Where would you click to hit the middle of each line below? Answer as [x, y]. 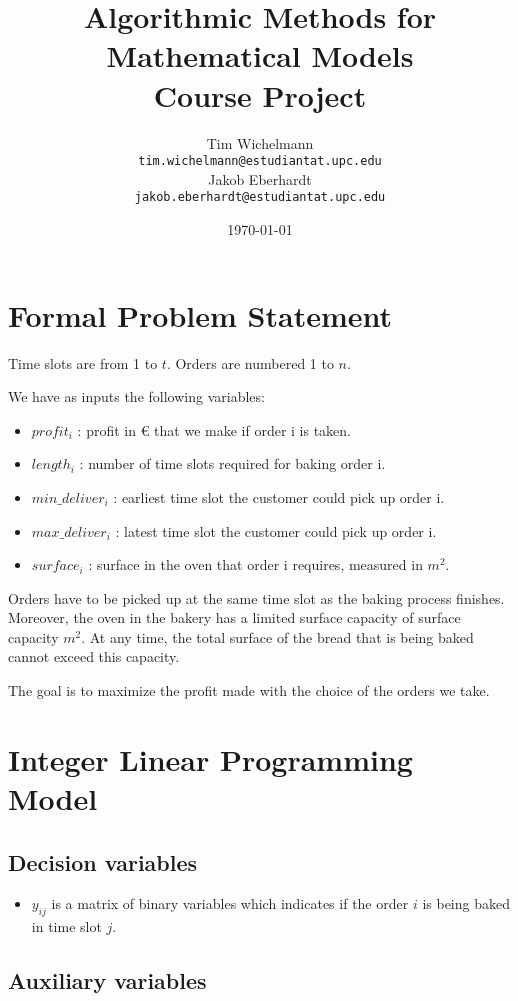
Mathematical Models [260, 55]
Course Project [260, 94]
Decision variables [103, 861]
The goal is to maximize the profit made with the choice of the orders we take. [249, 690]
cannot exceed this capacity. [94, 656]
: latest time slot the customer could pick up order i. [276, 530]
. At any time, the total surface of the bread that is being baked [277, 636]
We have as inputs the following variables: [136, 396]
